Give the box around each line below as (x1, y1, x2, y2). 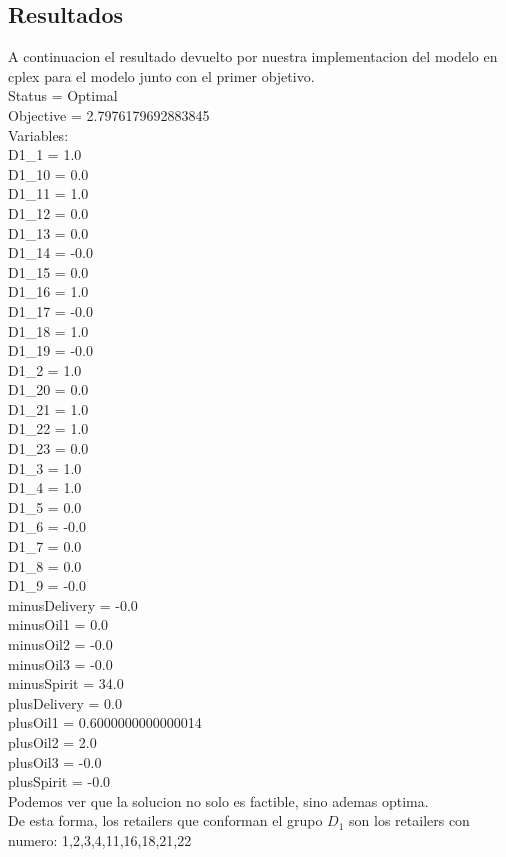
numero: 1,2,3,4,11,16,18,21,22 (8, 829, 192, 850)
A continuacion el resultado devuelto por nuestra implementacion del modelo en (8, 46, 498, 67)
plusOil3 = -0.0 (8, 751, 102, 772)
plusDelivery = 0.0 (8, 692, 122, 713)
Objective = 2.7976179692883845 (8, 104, 210, 125)
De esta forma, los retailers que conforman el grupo (8, 810, 323, 831)
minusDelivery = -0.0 (8, 594, 138, 615)
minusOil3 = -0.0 (8, 653, 113, 674)
